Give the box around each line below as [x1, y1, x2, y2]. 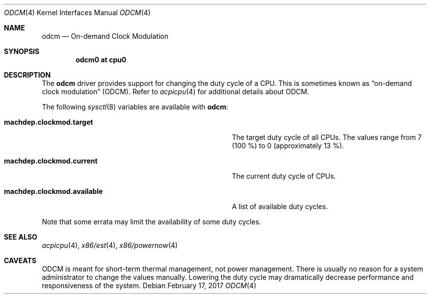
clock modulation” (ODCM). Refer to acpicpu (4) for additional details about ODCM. [42, 87, 309, 96]
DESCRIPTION [4, 71, 51, 79]
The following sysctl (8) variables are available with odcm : [42, 103, 228, 111]
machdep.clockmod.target [4, 118, 93, 126]
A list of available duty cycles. [232, 202, 328, 211]
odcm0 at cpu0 [76, 55, 127, 64]
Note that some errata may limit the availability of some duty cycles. [42, 217, 261, 226]
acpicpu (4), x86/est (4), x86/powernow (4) [42, 241, 178, 249]
